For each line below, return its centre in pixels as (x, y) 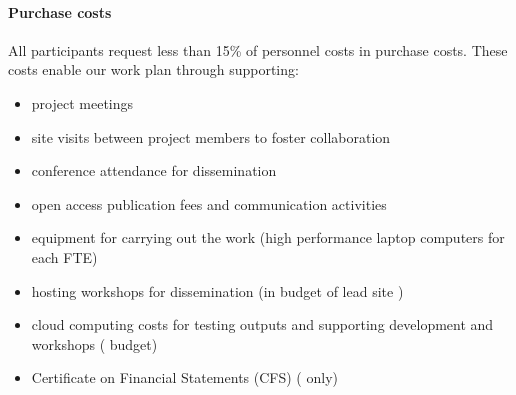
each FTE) (64, 256)
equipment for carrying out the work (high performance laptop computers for (268, 237)
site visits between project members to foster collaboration (211, 136)
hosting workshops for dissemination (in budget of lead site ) (217, 290)
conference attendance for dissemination (154, 170)
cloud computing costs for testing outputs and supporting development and (262, 324)
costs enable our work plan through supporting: (153, 69)
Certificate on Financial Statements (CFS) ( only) (184, 377)
